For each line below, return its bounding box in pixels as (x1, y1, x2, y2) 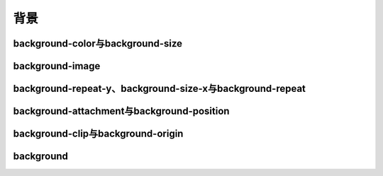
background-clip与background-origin (13, 128, 184, 140)
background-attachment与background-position (13, 105, 230, 117)
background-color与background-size (13, 37, 183, 49)
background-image (13, 60, 101, 72)
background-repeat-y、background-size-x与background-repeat (13, 83, 306, 95)
